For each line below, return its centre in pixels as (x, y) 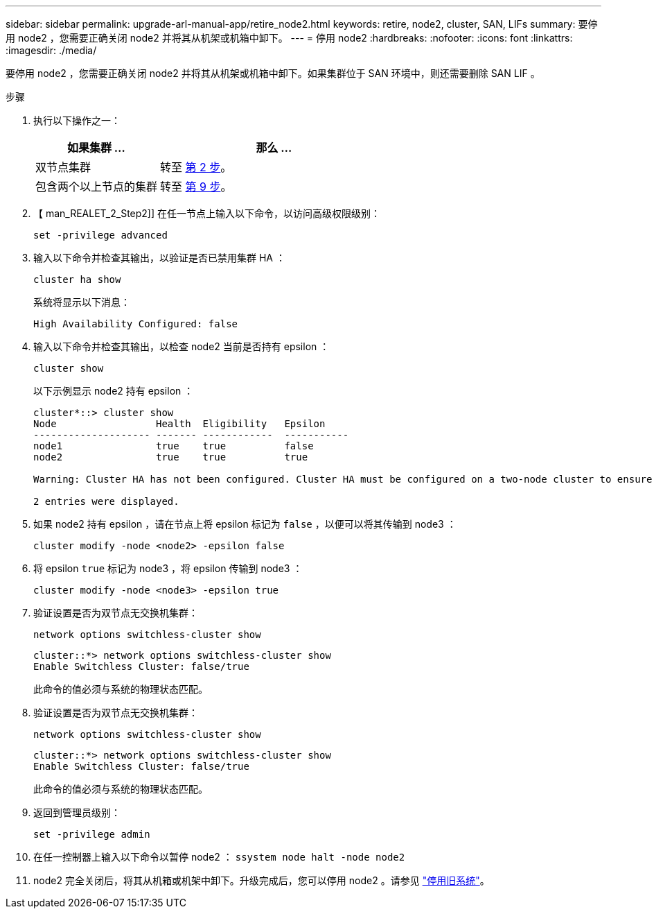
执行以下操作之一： (77, 120)
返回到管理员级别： (77, 812)
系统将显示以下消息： (82, 302)
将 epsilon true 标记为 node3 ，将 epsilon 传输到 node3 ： (168, 568)
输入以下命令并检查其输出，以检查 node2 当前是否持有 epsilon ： (182, 346)
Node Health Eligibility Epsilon (179, 424)
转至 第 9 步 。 (196, 187)
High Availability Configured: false (136, 324)
